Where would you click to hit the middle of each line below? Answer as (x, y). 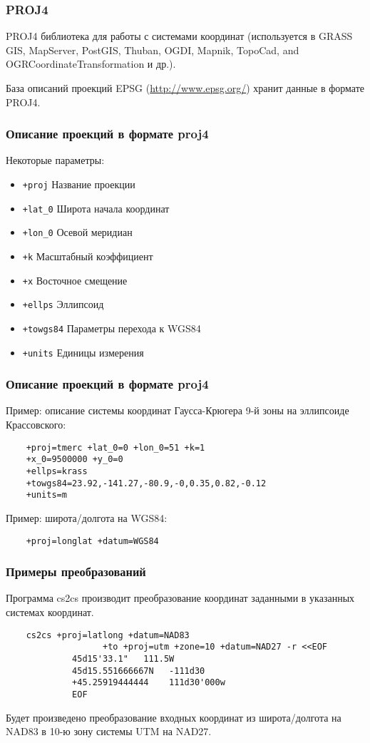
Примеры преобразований (76, 572)
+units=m (46, 495)
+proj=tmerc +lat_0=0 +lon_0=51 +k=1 (115, 447)
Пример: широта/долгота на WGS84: (87, 517)
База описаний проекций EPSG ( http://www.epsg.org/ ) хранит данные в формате (185, 88)
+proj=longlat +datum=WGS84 (92, 541)
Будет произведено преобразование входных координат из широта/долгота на (174, 717)
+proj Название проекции (79, 184)
